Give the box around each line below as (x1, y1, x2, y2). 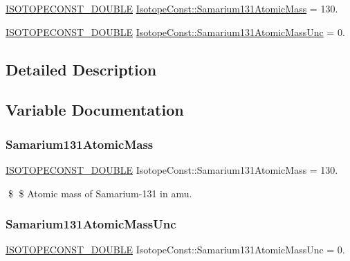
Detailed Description (6, 58, 157, 80)
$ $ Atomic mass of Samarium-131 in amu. (8, 186, 192, 200)
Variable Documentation (6, 99, 184, 120)
